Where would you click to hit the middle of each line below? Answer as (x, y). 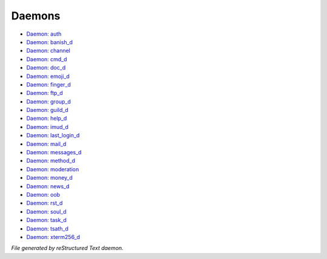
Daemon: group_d (48, 101)
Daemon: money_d (49, 178)
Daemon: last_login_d (53, 136)
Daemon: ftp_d (45, 93)
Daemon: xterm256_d (53, 237)
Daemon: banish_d (49, 42)
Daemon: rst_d (45, 203)
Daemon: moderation (53, 169)
